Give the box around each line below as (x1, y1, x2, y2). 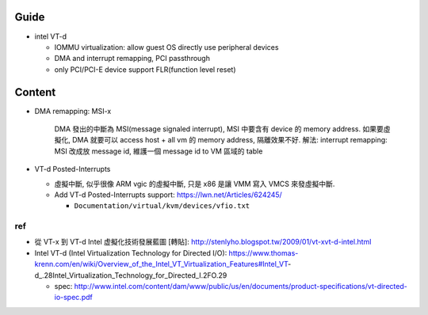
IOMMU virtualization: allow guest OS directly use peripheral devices (54, 42, 279, 51)
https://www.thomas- (228, 248, 299, 257)
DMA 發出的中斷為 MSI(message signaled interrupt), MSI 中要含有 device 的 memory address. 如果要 (54, 123, 384, 134)
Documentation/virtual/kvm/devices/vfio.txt (74, 202, 250, 211)
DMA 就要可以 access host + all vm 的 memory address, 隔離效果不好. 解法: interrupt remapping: (71, 135, 388, 145)
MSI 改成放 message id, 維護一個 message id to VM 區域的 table (54, 146, 263, 156)
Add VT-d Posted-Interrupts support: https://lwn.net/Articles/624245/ (54, 190, 283, 199)
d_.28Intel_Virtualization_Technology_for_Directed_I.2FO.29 (34, 270, 227, 280)
